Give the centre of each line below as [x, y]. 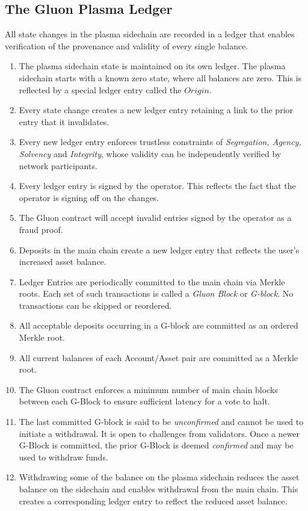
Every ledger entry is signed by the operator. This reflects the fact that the [157, 186]
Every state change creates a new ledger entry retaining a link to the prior [156, 110]
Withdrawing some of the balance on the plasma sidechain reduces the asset [159, 477]
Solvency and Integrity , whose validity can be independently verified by [150, 153]
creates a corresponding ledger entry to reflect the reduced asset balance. [153, 500]
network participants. [58, 165]
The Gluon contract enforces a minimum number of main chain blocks [148, 389]
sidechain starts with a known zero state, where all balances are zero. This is [160, 77]
